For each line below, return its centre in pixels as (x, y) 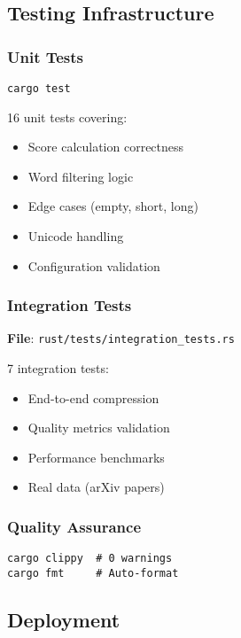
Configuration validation (94, 265)
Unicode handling (76, 236)
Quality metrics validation (99, 428)
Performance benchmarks (96, 457)
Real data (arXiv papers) (96, 487)
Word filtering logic (81, 176)
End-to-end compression (93, 397)
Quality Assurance (74, 526)
